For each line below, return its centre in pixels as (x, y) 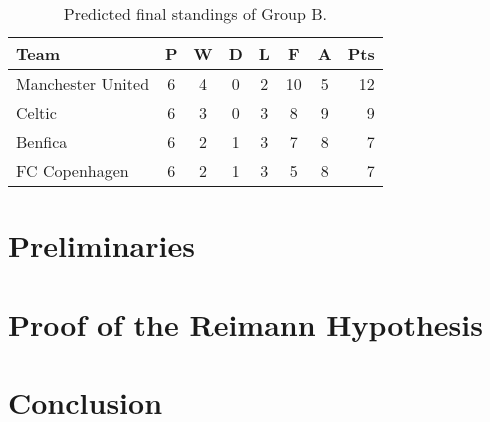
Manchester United (83, 83)
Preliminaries (101, 245)
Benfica (42, 141)
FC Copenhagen (72, 170)
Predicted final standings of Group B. (195, 13)
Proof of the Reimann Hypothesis (245, 323)
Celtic (36, 112)
